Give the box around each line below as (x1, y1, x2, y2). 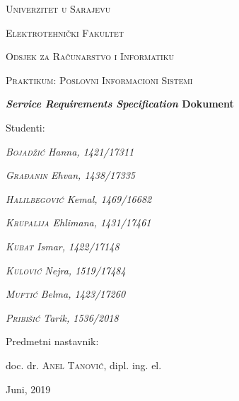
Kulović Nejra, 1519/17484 (6, 262, 126, 277)
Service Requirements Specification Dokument (6, 96, 234, 111)
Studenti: (6, 120, 45, 134)
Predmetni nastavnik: (6, 334, 99, 349)
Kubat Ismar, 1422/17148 (6, 238, 119, 253)
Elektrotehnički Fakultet (6, 25, 124, 40)
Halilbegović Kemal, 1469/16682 (6, 191, 152, 206)
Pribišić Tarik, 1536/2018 (6, 310, 119, 325)
